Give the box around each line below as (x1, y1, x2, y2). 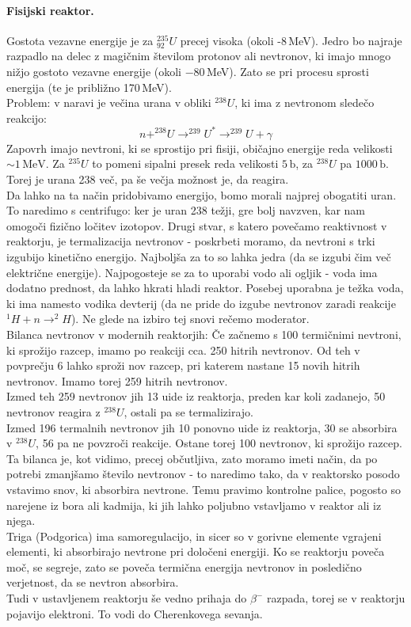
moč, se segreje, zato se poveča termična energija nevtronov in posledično (6, 558, 362, 575)
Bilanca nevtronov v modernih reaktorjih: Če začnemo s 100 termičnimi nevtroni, (6, 325, 401, 342)
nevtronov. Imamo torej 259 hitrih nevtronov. (6, 372, 228, 389)
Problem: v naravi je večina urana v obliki (6, 94, 211, 111)
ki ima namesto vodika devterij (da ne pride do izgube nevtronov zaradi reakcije (6, 294, 396, 311)
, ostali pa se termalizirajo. (124, 403, 254, 420)
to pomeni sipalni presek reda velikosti (92, 155, 279, 172)
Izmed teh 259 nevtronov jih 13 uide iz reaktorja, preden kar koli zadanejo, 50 (6, 388, 386, 405)
